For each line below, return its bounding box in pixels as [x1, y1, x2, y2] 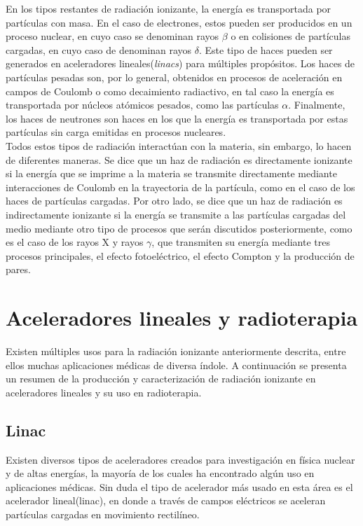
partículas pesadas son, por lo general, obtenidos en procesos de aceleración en [6, 69, 343, 84]
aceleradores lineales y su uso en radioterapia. [6, 385, 202, 399]
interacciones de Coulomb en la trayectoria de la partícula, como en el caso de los [6, 179, 355, 194]
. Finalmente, [288, 97, 345, 112]
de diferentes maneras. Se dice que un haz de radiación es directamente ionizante [6, 152, 352, 167]
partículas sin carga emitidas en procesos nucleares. [6, 125, 226, 139]
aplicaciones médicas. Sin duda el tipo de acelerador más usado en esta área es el [6, 479, 353, 494]
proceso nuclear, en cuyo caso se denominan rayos [6, 29, 219, 43]
